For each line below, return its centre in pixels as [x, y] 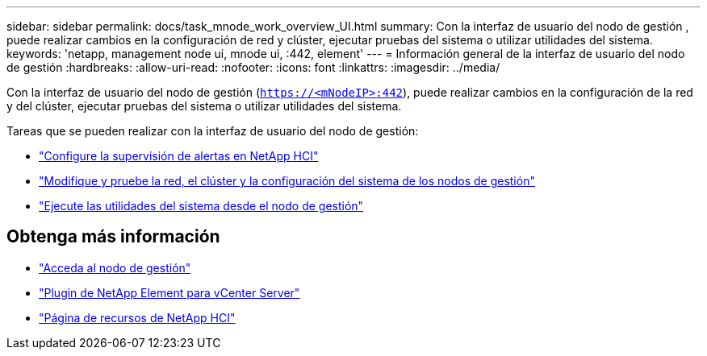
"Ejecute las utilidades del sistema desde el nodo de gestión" [201, 206]
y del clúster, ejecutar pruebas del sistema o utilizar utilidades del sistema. [204, 106]
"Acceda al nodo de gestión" [115, 267]
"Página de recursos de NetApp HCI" [137, 317]
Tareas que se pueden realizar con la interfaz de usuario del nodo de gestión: [213, 131]
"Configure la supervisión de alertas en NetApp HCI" [179, 156]
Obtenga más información [113, 237]
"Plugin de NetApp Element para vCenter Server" [169, 292]
